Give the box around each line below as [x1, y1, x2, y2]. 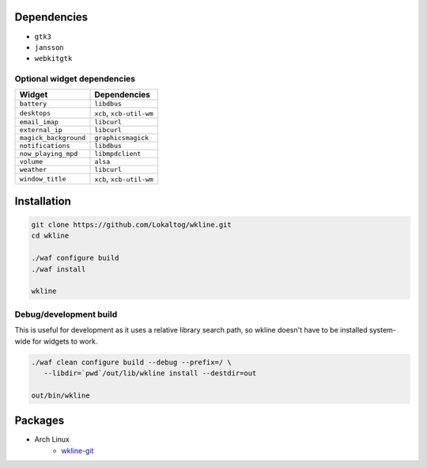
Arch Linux [34, 435, 70, 444]
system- [368, 325, 397, 335]
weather [19, 166, 47, 174]
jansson [34, 43, 65, 51]
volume [19, 158, 43, 166]
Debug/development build [14, 309, 118, 320]
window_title [19, 174, 66, 183]
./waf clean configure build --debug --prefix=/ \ [31, 357, 232, 367]
